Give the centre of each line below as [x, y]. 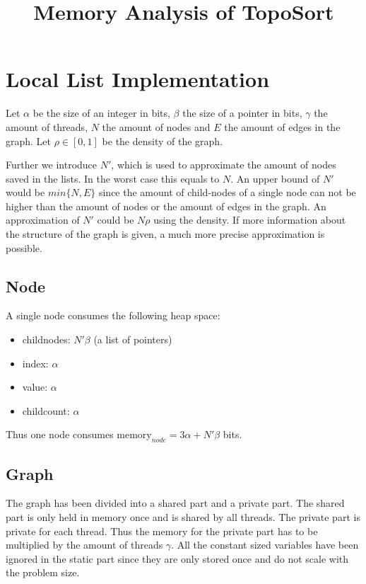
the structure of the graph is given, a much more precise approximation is [165, 234]
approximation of [43, 220]
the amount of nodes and [156, 126]
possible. [24, 247]
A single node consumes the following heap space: [113, 315]
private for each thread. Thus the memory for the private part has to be [162, 531]
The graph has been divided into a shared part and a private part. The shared [175, 503]
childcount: [46, 410]
